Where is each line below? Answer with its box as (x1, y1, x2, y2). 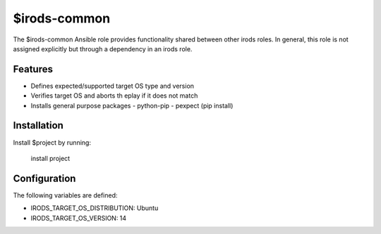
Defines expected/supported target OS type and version (30, 82, 194, 90)
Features (13, 63, 53, 75)
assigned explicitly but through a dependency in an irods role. (13, 44, 193, 53)
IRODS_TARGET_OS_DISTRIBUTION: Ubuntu (30, 204, 159, 212)
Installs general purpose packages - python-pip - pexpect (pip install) (30, 101, 234, 110)
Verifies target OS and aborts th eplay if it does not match (30, 91, 198, 100)
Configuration (13, 172, 76, 184)
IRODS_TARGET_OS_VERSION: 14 (30, 214, 127, 222)
